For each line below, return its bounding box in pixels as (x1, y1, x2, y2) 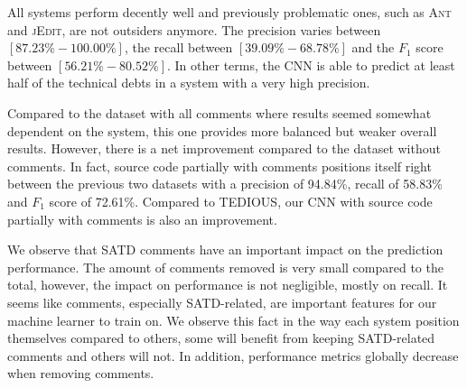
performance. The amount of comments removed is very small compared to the (7, 257, 444, 276)
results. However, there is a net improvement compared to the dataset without (7, 139, 441, 158)
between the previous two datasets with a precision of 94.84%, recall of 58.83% (7, 174, 443, 193)
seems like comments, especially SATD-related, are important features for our (7, 292, 437, 311)
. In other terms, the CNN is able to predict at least (166, 55, 455, 74)
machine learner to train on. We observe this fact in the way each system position (7, 310, 460, 329)
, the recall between (124, 38, 233, 57)
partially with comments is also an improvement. (7, 209, 277, 228)
